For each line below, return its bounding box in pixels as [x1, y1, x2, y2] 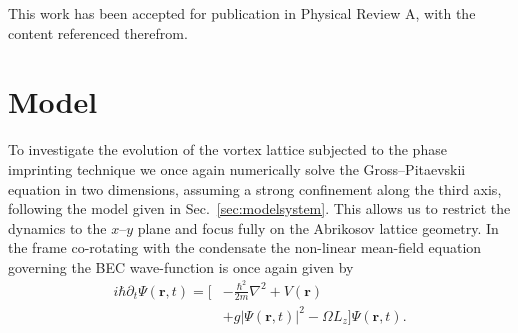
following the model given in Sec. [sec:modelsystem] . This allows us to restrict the [8, 198, 511, 219]
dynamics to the [8, 217, 107, 238]
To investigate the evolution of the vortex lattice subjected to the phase [8, 139, 447, 160]
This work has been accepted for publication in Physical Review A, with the [8, 3, 476, 23]
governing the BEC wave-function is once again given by [8, 256, 354, 277]
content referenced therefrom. [8, 22, 188, 43]
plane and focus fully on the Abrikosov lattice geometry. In [137, 217, 499, 238]
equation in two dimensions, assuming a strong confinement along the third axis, [8, 178, 502, 199]
